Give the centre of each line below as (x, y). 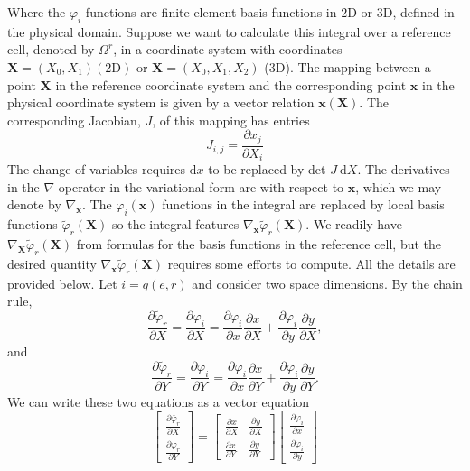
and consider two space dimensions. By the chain (327, 283)
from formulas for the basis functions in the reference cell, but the (259, 244)
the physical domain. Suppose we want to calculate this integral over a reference (229, 31)
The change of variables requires (97, 169)
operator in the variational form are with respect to (201, 186)
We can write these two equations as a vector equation (158, 401)
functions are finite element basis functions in (211, 12)
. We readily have (354, 224)
